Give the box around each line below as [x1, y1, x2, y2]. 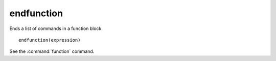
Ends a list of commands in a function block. [9, 25, 103, 32]
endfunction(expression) [18, 37, 81, 43]
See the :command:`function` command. [9, 48, 95, 54]
